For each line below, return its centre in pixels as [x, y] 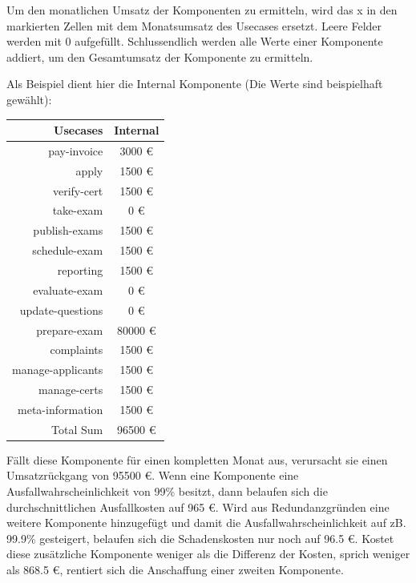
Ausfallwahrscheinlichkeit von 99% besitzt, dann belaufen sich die [167, 491]
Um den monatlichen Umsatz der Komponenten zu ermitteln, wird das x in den [202, 10]
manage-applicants [58, 370]
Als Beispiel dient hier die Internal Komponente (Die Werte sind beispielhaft [195, 84]
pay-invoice [76, 150]
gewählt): [29, 99]
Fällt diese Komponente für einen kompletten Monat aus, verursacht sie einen [197, 459]
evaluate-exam [68, 289]
